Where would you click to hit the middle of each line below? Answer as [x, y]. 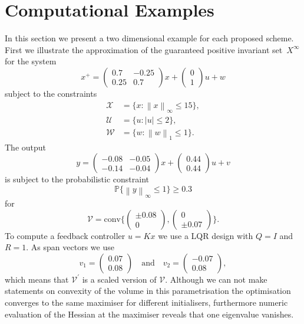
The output [26, 147]
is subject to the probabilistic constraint [77, 179]
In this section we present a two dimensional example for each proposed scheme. [149, 38]
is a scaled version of [119, 279]
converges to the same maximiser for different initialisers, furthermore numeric [146, 302]
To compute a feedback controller [65, 235]
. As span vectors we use [70, 247]
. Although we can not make [216, 279]
